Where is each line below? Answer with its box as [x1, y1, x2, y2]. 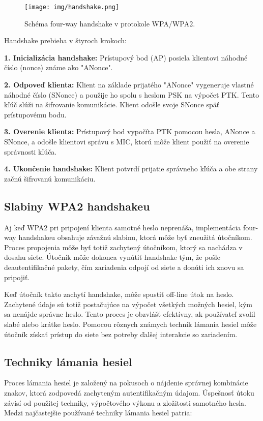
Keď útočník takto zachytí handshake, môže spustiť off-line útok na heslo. [4, 289, 234, 299]
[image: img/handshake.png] [24, 4, 120, 11]
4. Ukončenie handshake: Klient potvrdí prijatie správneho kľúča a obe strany [4, 163, 258, 174]
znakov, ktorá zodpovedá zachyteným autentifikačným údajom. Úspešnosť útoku [4, 387, 254, 398]
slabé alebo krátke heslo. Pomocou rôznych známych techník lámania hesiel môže [4, 318, 257, 329]
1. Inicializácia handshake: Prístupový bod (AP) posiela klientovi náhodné [4, 52, 248, 63]
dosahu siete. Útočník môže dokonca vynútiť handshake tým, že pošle [4, 252, 220, 262]
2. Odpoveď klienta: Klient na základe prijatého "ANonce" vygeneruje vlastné [4, 79, 254, 90]
